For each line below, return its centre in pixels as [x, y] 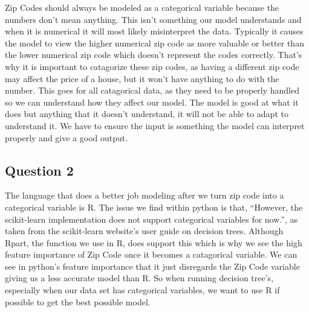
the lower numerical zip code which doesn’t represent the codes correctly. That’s [154, 55]
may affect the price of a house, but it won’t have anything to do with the [142, 78]
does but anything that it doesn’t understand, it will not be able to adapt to [147, 114]
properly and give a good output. [67, 137]
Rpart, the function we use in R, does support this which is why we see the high [154, 242]
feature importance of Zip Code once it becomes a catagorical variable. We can [151, 254]
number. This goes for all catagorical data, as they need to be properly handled [152, 90]
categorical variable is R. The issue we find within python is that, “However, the [154, 207]
